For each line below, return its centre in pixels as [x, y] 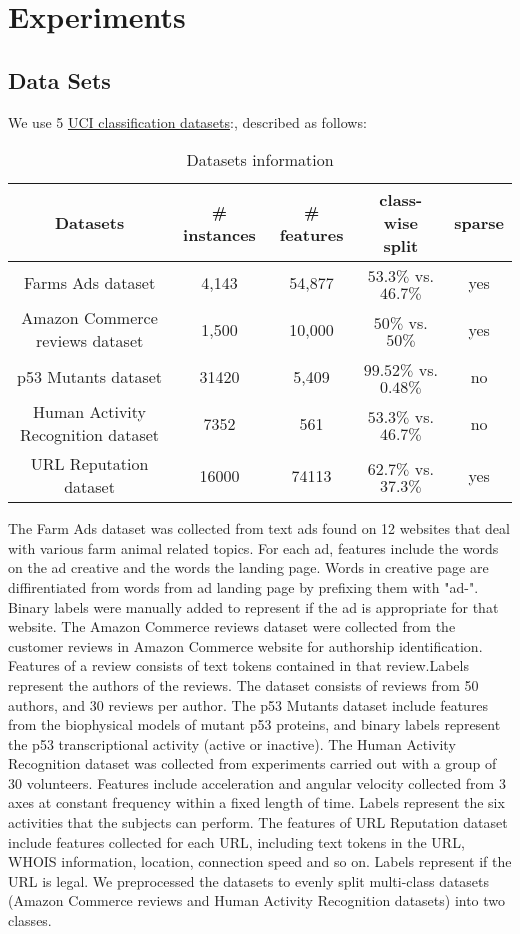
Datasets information [260, 160]
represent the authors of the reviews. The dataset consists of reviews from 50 [243, 684]
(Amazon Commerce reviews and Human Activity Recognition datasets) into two [257, 900]
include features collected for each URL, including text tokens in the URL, [236, 841]
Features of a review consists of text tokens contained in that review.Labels [238, 665]
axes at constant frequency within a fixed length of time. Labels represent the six [256, 802]
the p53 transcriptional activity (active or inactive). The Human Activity [232, 743]
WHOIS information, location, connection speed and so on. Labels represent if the [260, 861]
